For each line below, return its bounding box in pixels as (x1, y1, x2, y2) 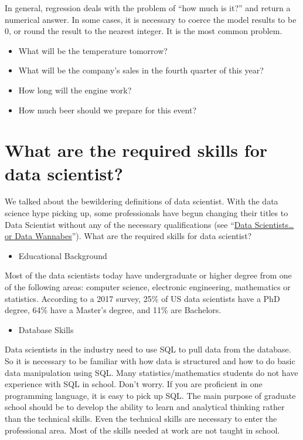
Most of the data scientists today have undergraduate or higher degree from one (5, 269, 292, 281)
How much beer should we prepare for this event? (18, 103, 197, 116)
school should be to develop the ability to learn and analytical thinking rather (5, 401, 285, 413)
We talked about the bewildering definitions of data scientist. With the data (5, 195, 278, 207)
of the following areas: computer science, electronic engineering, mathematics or (5, 281, 291, 293)
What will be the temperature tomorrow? (18, 44, 168, 56)
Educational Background (18, 249, 107, 261)
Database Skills (18, 323, 74, 335)
